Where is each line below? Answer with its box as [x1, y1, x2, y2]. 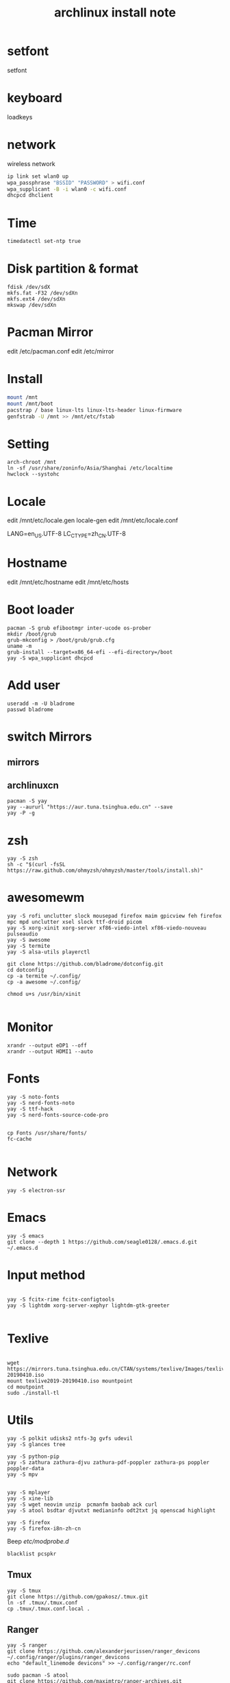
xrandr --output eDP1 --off [7, 1042, 88, 1049]
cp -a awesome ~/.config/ [7, 979, 81, 986]
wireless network [7, 159, 56, 167]
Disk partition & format [7, 261, 139, 277]
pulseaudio [7, 931, 38, 938]
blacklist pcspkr [7, 1550, 57, 1557]
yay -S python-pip [7, 1453, 60, 1460]
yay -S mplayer [7, 1489, 51, 1496]
